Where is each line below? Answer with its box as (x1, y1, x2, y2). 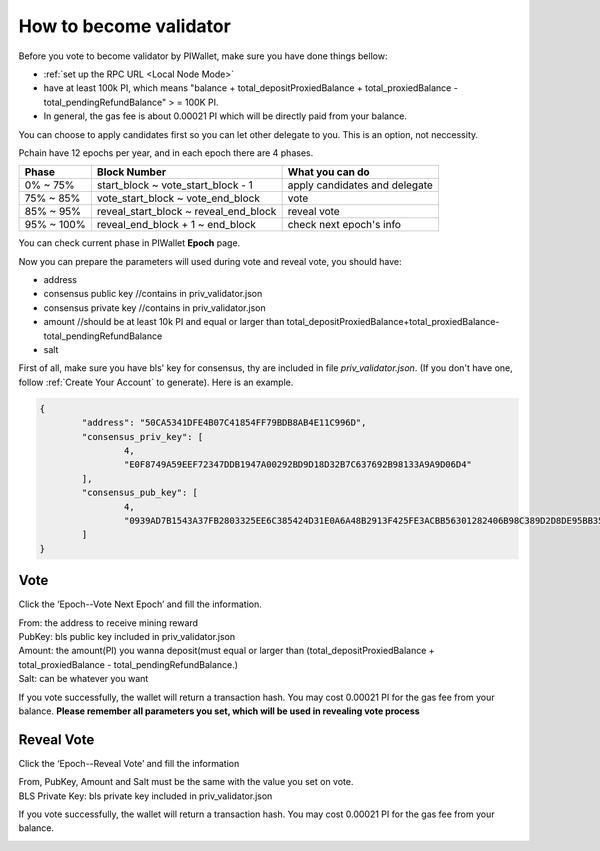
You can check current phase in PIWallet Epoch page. (18, 237, 241, 249)
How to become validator (18, 15, 232, 37)
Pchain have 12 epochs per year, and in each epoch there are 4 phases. (18, 146, 314, 159)
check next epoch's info (287, 218, 402, 232)
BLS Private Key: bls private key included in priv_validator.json (18, 790, 273, 802)
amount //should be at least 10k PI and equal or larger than (43, 316, 285, 328)
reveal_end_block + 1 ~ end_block (96, 218, 257, 232)
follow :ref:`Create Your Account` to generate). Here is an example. (18, 376, 294, 388)
